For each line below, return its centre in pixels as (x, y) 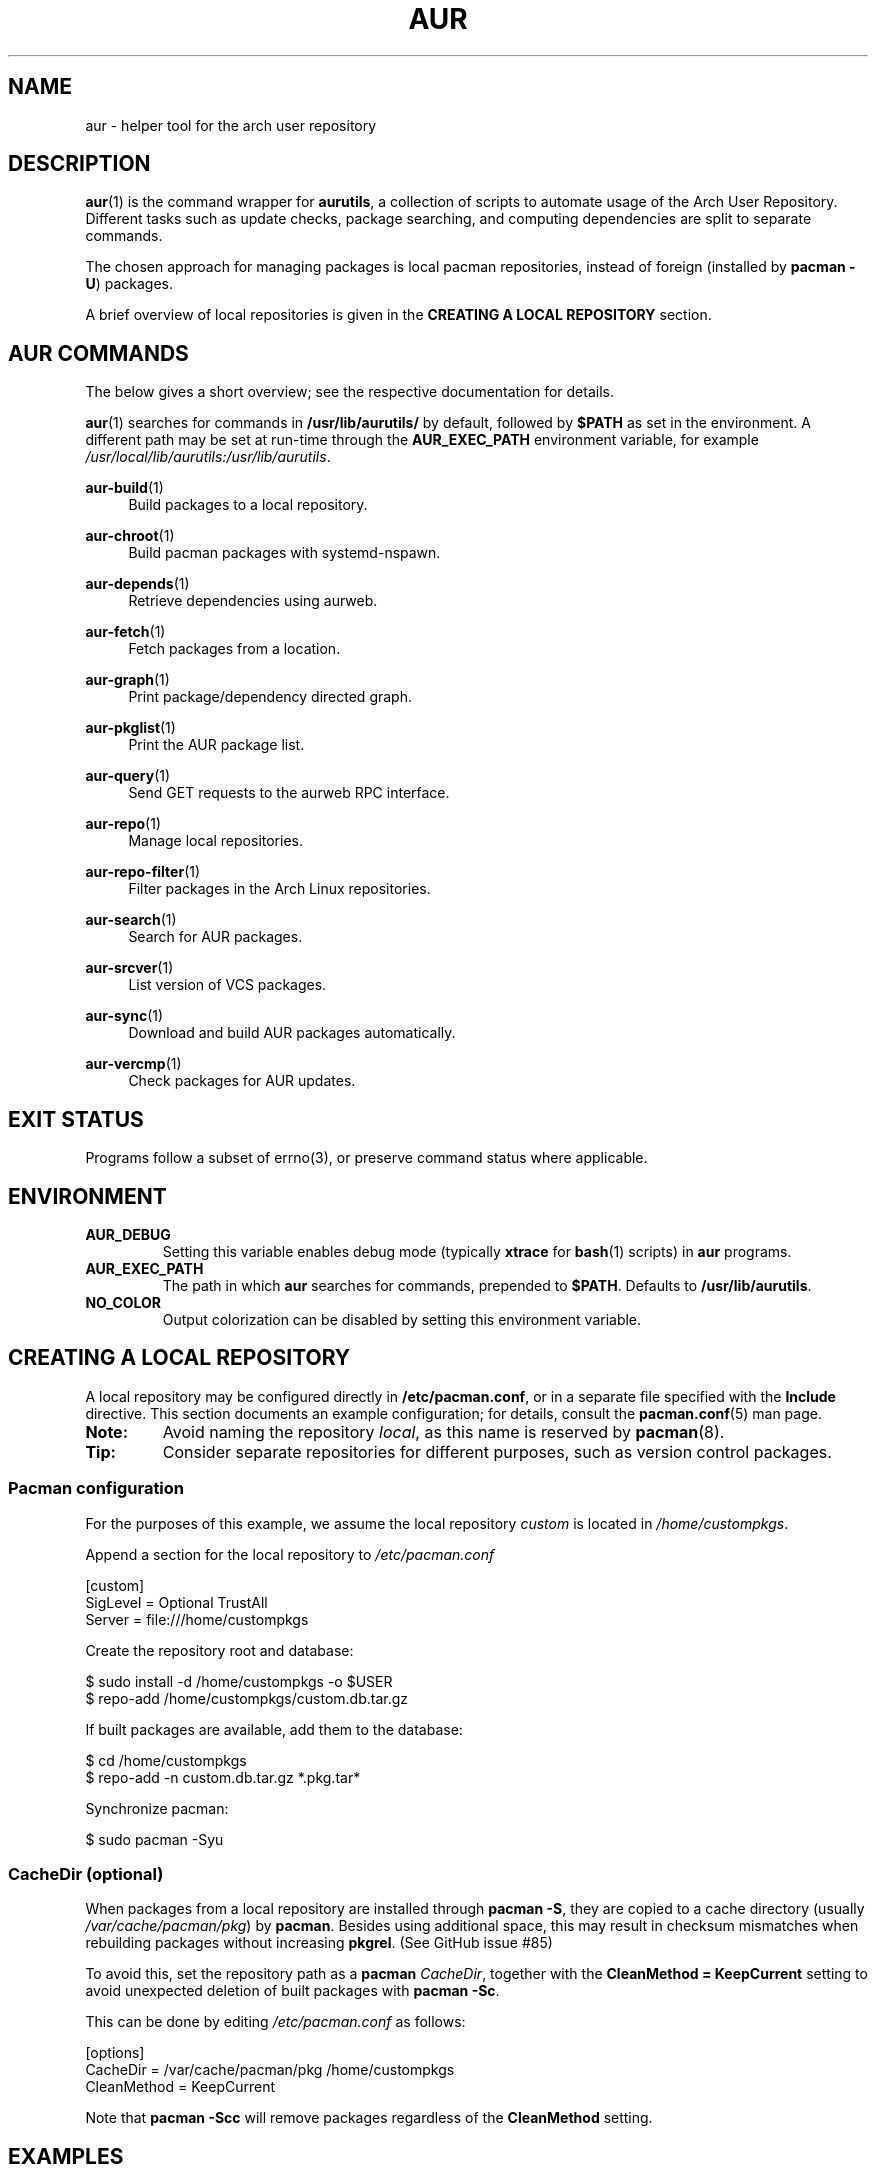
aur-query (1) (128, 776)
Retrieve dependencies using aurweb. (253, 601)
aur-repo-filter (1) (143, 872)
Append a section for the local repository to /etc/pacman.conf (290, 1554)
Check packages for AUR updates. (242, 1081)
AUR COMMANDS (98, 353)
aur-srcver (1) (129, 968)
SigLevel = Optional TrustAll (176, 1602)
